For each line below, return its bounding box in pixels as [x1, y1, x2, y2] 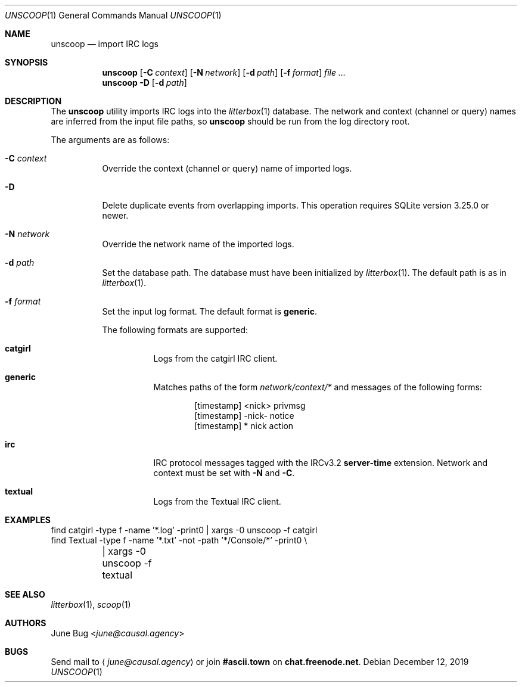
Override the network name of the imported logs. [102, 239, 294, 249]
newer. [102, 210, 129, 220]
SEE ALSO [5, 589, 45, 599]
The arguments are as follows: [51, 135, 170, 145]
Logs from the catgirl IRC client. [153, 353, 278, 363]
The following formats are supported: [102, 325, 248, 335]
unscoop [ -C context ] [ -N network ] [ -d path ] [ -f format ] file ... [102, 67, 346, 77]
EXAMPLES [5, 515, 51, 525]
